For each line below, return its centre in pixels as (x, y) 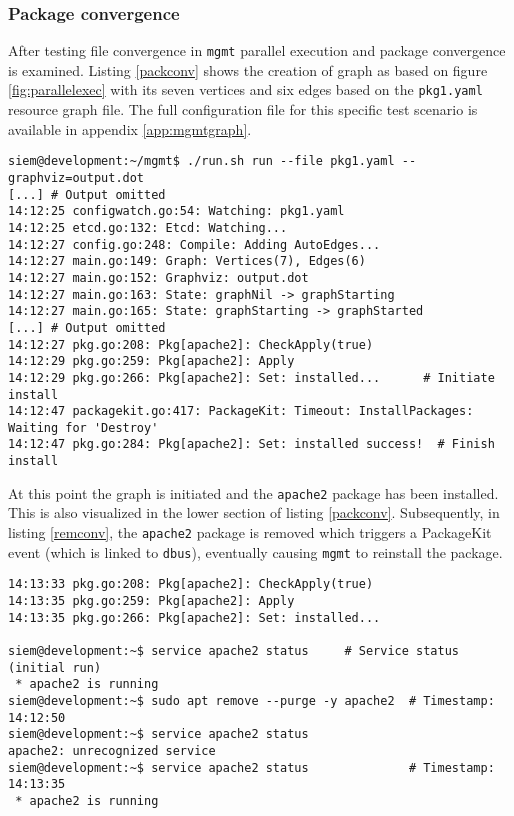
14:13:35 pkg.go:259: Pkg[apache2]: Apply (151, 601)
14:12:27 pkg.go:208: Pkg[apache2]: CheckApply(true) (191, 344)
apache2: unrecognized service (112, 750)
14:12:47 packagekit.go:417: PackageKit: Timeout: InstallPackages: (241, 411)
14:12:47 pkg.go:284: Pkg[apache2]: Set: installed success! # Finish (251, 444)
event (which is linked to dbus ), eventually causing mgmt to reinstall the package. (255, 551)
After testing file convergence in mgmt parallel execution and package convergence (257, 50)
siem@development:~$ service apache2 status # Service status (234, 650)
